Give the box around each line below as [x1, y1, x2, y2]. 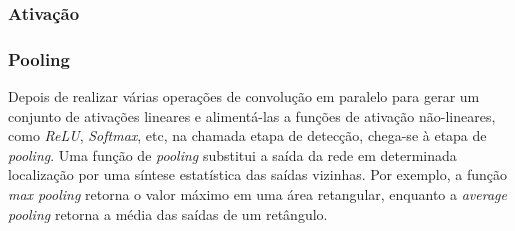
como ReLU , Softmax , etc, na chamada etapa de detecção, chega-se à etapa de [8, 125, 487, 146]
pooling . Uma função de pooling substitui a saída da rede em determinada [8, 144, 457, 165]
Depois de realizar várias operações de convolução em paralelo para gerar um [8, 86, 480, 107]
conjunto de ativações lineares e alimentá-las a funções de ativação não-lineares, [8, 105, 496, 126]
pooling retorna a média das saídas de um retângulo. [8, 203, 328, 224]
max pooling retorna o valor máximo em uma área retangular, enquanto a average [8, 184, 507, 205]
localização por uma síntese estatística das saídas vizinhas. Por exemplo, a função [8, 164, 508, 185]
